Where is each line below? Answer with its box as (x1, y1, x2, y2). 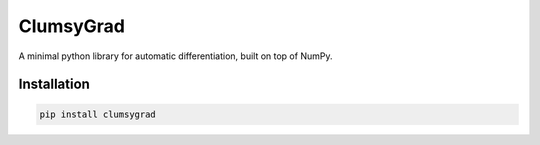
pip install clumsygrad (39, 108, 157, 120)
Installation (18, 76, 90, 93)
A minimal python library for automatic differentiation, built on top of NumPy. (18, 50, 333, 62)
